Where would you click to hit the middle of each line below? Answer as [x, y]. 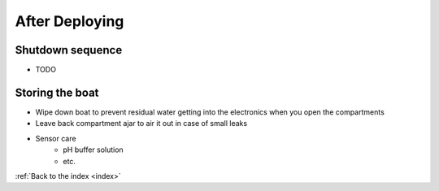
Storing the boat [57, 92]
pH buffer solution [93, 150]
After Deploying [70, 21]
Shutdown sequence [69, 50]
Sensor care [56, 138]
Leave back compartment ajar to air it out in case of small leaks [141, 124]
